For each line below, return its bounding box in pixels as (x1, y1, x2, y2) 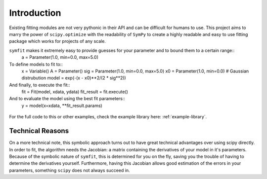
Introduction (9, 7, 61, 18)
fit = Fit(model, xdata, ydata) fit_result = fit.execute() (21, 89, 129, 95)
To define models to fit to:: (9, 61, 63, 67)
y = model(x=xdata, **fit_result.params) (21, 103, 102, 108)
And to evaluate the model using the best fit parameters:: (9, 96, 126, 102)
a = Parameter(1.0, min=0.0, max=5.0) (21, 54, 99, 60)
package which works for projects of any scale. (9, 38, 106, 44)
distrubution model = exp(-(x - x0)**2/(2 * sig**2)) (21, 75, 126, 81)
